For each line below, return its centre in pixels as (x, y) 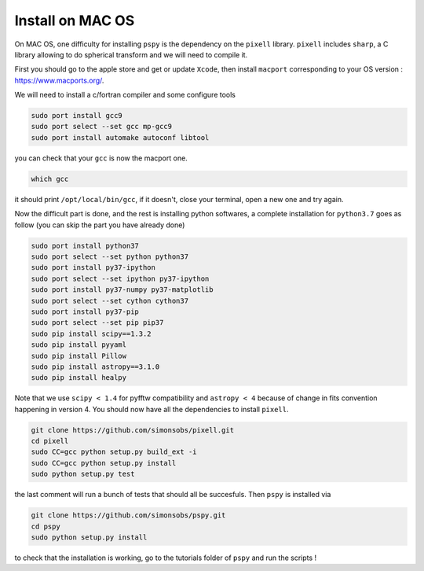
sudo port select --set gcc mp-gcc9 (102, 127)
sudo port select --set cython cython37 (110, 300)
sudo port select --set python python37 (110, 256)
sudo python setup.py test (83, 474)
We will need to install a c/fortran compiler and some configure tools (125, 95)
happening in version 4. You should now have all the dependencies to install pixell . (152, 409)
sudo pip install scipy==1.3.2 (91, 333)
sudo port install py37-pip (85, 311)
